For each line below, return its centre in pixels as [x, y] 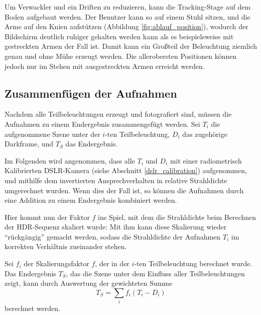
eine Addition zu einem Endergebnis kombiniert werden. [91, 200]
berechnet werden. [32, 308]
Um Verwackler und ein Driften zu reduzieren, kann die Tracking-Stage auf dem [128, 7]
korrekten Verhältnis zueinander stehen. [66, 246]
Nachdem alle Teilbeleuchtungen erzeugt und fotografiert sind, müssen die [118, 114]
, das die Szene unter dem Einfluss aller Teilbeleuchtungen [155, 273]
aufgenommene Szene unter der [52, 134]
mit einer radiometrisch [206, 160]
